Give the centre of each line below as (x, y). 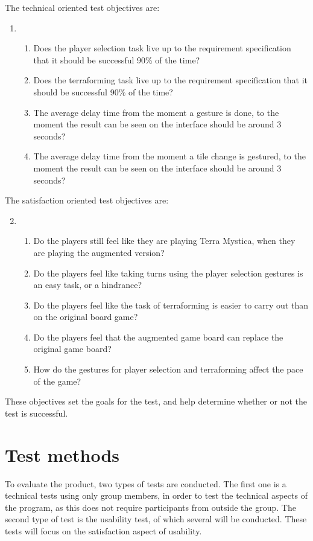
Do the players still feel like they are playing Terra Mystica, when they (164, 241)
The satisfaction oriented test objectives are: (87, 200)
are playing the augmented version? (99, 252)
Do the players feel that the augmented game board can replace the (158, 337)
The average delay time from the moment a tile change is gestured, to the (169, 156)
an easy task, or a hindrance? (88, 285)
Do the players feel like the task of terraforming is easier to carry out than (171, 305)
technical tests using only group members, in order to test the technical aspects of (156, 495)
